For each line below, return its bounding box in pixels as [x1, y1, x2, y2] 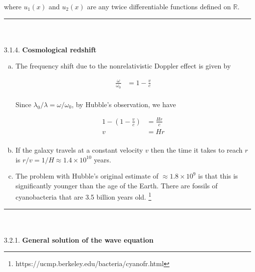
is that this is [198, 171, 238, 181]
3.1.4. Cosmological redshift [4, 44, 97, 54]
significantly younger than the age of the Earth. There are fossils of [15, 180, 218, 190]
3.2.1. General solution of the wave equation [4, 234, 153, 245]
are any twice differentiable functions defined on [87, 1, 231, 11]
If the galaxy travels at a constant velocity [15, 144, 143, 155]
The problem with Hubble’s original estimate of [15, 171, 158, 181]
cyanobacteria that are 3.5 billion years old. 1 [15, 190, 152, 202]
